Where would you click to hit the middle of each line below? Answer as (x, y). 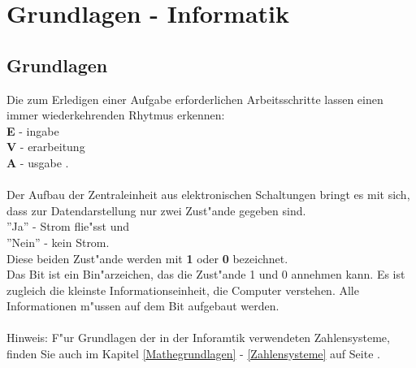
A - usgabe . (38, 162)
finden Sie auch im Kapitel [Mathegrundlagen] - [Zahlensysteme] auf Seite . (193, 354)
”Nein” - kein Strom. (58, 242)
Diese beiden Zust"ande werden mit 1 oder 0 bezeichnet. (147, 258)
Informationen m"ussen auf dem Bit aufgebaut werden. (143, 306)
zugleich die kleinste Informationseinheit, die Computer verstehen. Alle (183, 290)
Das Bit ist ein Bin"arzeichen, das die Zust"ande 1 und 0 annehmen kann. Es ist (206, 274)
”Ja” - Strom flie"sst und (68, 226)
